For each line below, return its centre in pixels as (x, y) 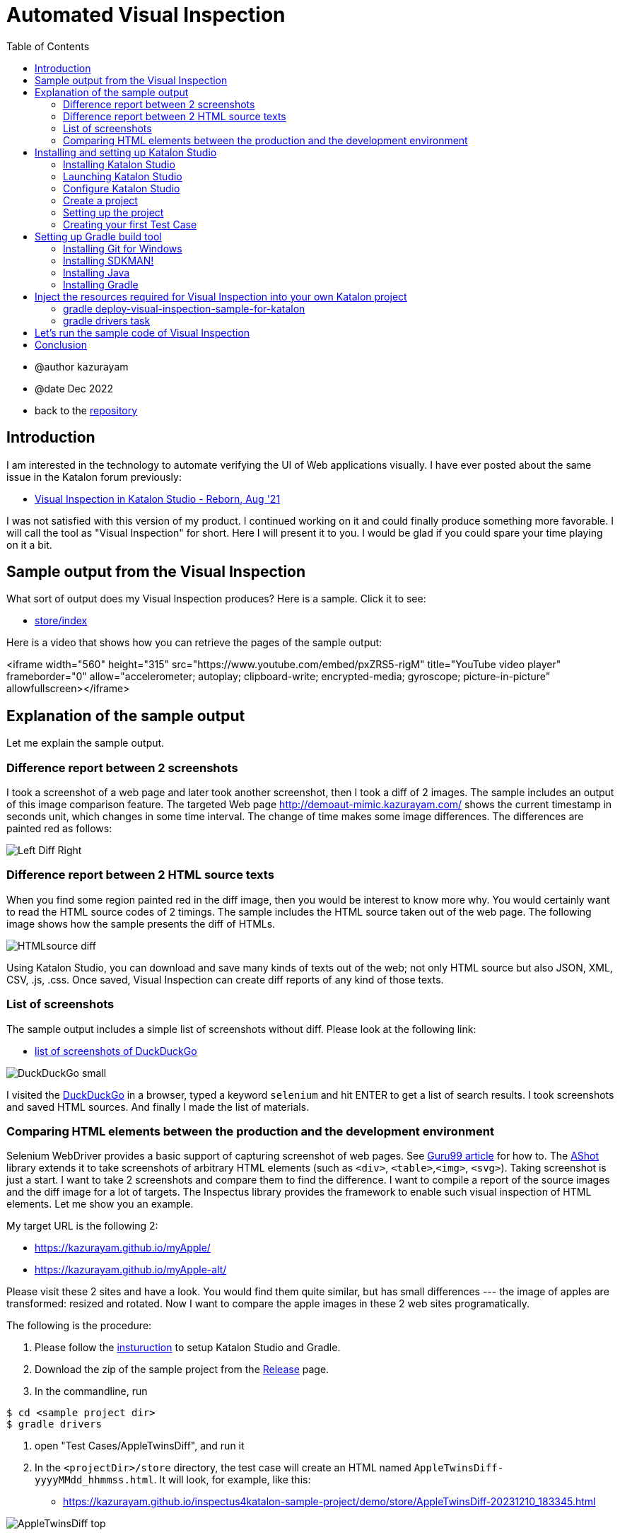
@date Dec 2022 (74, 388)
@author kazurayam (82, 366)
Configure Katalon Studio (122, 188)
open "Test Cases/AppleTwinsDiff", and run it (140, 1446)
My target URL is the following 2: (82, 1226)
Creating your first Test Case (130, 224)
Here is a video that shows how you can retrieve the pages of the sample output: (194, 643)
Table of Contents (48, 46)
